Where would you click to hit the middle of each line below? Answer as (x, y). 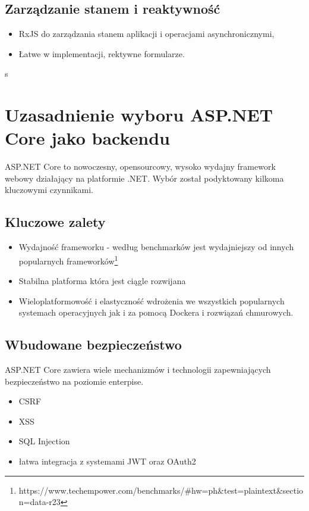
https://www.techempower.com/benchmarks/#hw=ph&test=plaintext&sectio (161, 490)
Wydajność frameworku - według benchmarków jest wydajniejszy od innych (156, 247)
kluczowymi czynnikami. (49, 190)
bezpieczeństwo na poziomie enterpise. (74, 381)
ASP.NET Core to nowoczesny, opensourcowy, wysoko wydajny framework (140, 166)
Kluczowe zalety (55, 222)
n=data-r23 (40, 502)
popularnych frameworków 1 (68, 260)
